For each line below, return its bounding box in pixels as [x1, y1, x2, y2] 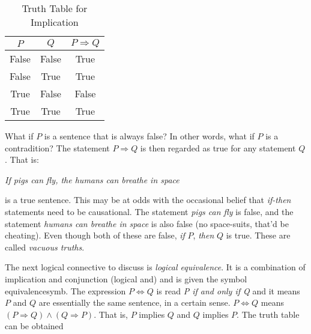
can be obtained [5, 320, 64, 332]
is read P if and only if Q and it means [156, 284, 300, 297]
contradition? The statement [5, 141, 110, 154]
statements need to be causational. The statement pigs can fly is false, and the [5, 205, 294, 217]
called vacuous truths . [5, 240, 85, 253]
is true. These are [226, 229, 291, 241]
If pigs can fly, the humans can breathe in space [5, 173, 180, 186]
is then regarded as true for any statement [140, 141, 296, 154]
